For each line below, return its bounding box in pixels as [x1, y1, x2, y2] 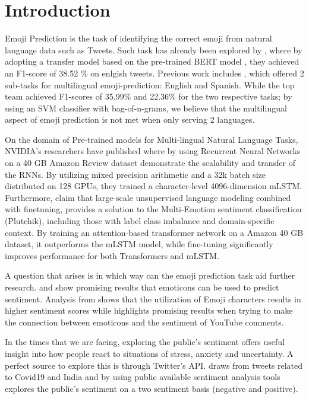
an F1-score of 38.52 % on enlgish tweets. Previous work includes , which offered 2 [5, 66, 304, 79]
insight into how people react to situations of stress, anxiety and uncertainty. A [5, 347, 294, 359]
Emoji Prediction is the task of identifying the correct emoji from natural [5, 32, 272, 44]
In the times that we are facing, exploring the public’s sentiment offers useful [5, 336, 285, 348]
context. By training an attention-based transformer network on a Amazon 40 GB [5, 226, 304, 238]
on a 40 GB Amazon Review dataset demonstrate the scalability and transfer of [5, 157, 295, 169]
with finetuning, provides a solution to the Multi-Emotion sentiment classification [5, 203, 302, 215]
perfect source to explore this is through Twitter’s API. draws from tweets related [5, 359, 303, 371]
